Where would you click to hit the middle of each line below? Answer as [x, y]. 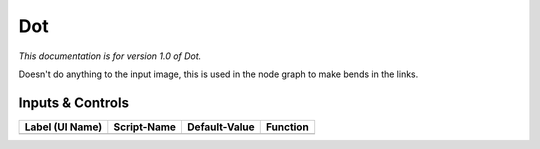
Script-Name [145, 127]
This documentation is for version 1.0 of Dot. [110, 56]
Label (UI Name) [63, 127]
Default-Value [220, 127]
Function [287, 127]
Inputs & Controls [74, 102]
